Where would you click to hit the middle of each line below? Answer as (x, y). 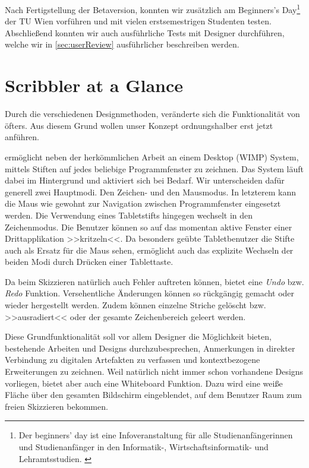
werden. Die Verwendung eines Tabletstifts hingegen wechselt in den (129, 215)
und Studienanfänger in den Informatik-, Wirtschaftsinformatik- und (144, 447)
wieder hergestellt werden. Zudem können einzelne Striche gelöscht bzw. (135, 305)
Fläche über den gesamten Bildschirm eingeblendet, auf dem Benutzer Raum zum (153, 395)
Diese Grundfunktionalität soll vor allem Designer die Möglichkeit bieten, (138, 336)
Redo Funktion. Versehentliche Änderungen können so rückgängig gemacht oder (150, 293)
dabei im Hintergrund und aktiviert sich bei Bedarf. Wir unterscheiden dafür (145, 180)
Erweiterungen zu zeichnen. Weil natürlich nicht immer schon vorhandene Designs (154, 371)
